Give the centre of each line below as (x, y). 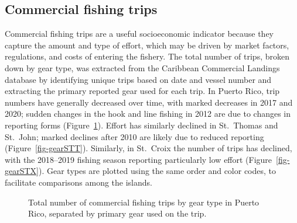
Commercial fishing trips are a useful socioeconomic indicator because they (139, 34)
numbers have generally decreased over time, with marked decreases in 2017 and (149, 102)
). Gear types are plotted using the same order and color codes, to (158, 171)
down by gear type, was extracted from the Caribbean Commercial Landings (142, 67)
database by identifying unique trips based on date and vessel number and (138, 79)
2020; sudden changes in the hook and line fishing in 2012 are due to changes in (148, 114)
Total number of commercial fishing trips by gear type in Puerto (144, 202)
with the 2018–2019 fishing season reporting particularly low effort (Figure (139, 159)
